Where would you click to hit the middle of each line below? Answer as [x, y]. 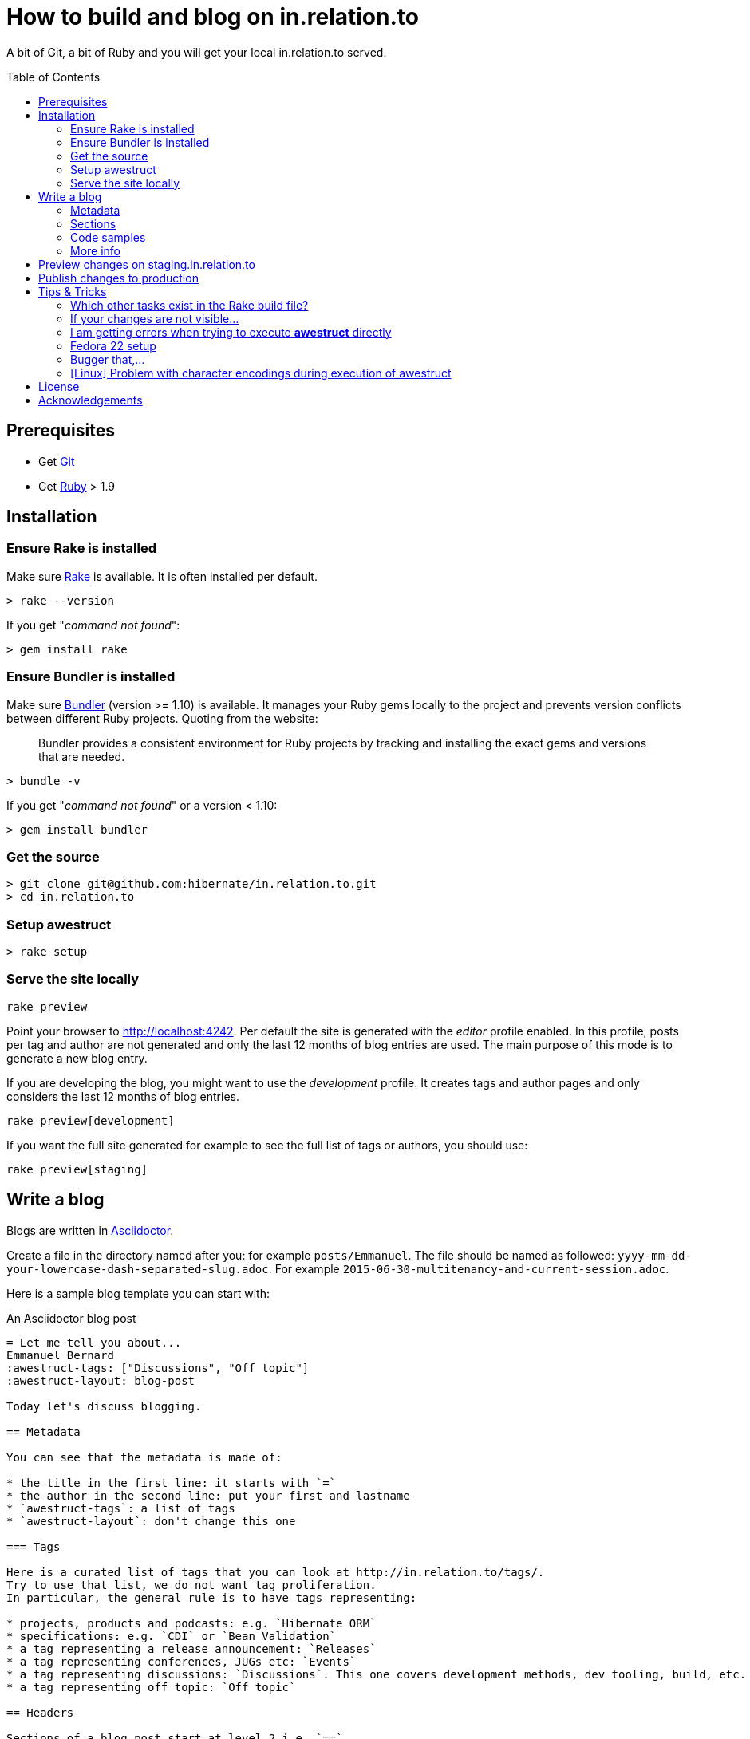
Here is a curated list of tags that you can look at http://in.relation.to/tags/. [276, 1572]
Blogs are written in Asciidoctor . [90, 1230]
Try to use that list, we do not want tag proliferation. [191, 1585]
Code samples [108, 237]
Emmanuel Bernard [60, 1355]
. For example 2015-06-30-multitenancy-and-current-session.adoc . [469, 1268]
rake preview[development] [91, 1120]
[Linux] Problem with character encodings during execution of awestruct [261, 373]
